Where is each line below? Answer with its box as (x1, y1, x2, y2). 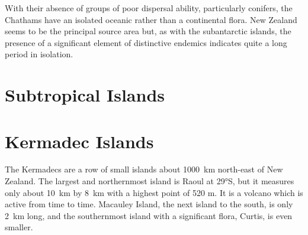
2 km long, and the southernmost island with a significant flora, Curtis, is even (5, 209, 293, 221)
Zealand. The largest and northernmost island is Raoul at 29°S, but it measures (5, 175, 294, 187)
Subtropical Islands (5, 83, 165, 107)
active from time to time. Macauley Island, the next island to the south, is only (5, 198, 293, 210)
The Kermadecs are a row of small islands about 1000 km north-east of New (5, 163, 283, 175)
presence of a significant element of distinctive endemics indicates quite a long (5, 36, 287, 48)
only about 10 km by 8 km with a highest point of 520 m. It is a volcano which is (5, 186, 303, 198)
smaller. (5, 221, 33, 233)
